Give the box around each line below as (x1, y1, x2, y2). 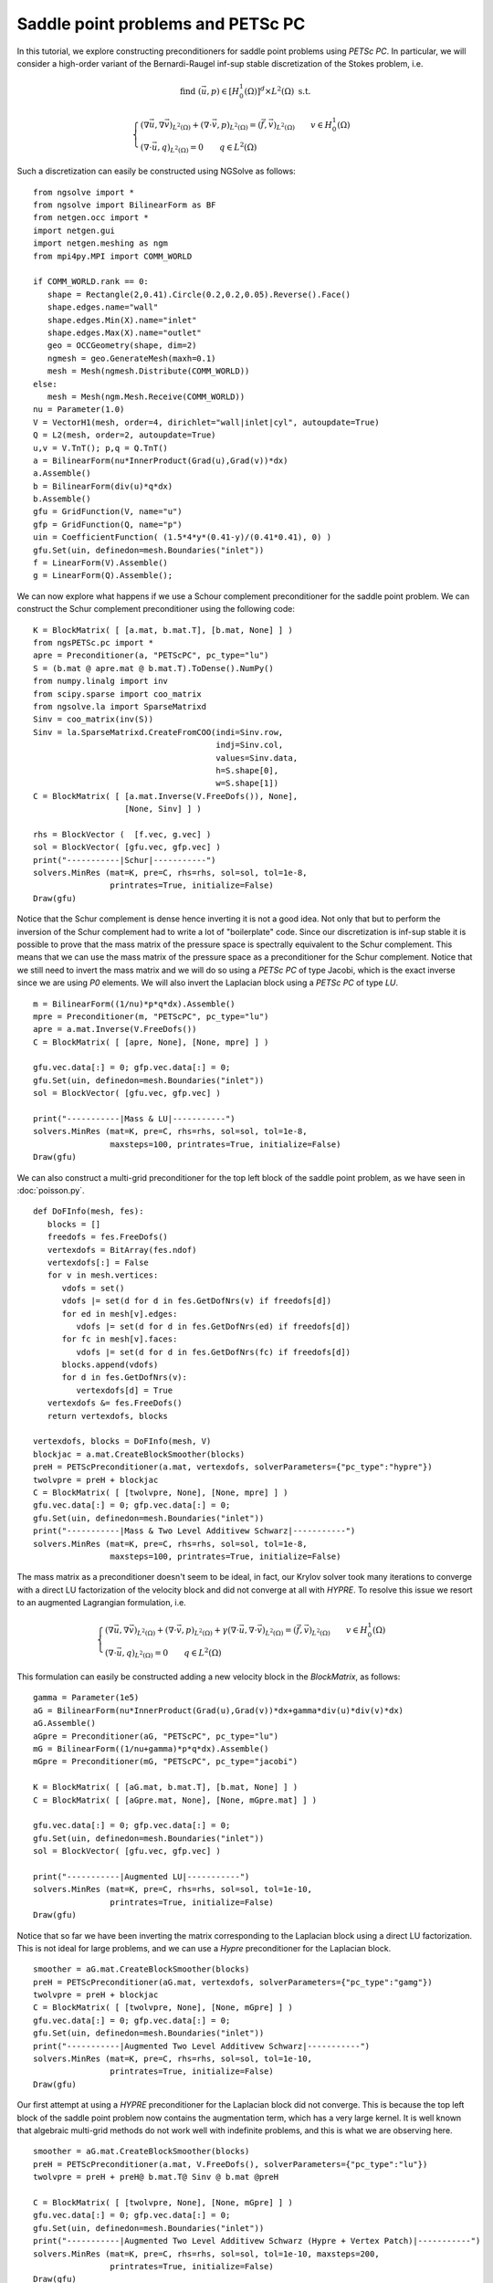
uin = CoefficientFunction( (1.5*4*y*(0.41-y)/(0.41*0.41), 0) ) (33, 532, 332, 542)
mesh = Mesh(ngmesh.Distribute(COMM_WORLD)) (47, 366, 250, 376)
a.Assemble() (33, 468, 91, 479)
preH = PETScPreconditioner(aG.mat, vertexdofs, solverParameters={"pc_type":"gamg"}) (33, 1977, 433, 1987)
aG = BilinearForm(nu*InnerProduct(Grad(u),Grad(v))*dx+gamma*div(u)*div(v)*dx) (33, 1705, 404, 1716)
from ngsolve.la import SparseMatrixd (33, 701, 207, 711)
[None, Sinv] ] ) (124, 804, 203, 815)
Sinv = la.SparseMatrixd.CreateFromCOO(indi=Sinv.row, (33, 727, 284, 737)
